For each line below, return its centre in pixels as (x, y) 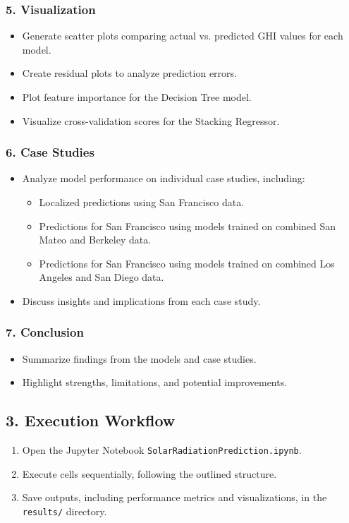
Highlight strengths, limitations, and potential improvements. (155, 382)
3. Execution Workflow (91, 420)
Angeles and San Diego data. (102, 277)
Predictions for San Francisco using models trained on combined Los (187, 263)
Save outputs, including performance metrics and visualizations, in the (174, 497)
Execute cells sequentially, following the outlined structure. (149, 473)
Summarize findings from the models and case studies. (139, 358)
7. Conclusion (45, 332)
